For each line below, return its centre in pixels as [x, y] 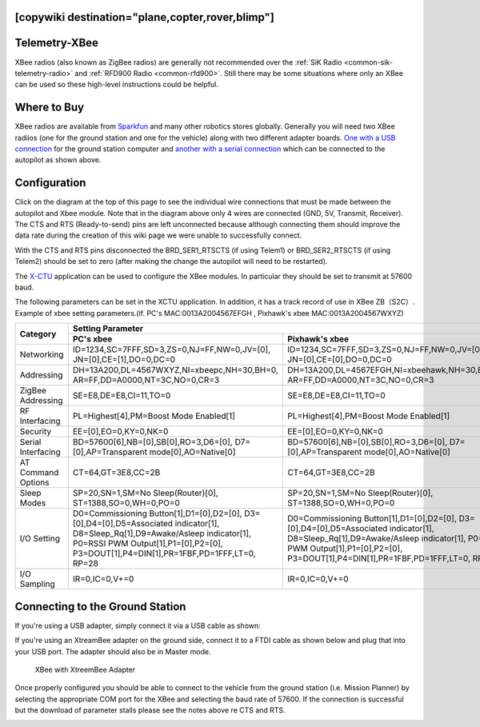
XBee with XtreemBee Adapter [85, 669]
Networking [42, 354]
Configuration [50, 183]
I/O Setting [40, 538]
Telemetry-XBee [57, 43]
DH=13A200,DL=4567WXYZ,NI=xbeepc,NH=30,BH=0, [176, 370]
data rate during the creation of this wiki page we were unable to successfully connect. [158, 235]
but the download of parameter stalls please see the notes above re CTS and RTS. [150, 710]
